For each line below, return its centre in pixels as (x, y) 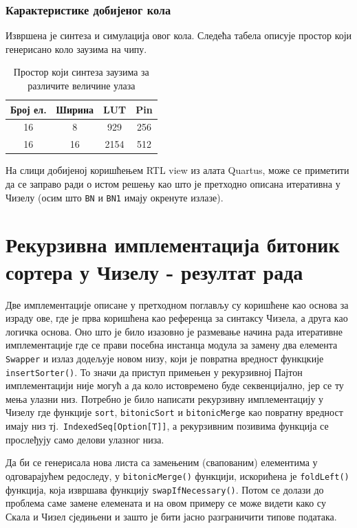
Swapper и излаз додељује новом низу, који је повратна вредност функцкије (165, 358)
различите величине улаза (82, 85)
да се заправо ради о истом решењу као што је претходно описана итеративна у (173, 183)
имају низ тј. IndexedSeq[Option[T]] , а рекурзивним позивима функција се (167, 426)
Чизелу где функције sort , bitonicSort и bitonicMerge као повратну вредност (174, 412)
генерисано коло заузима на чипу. (76, 48)
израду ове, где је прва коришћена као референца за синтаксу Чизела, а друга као (177, 318)
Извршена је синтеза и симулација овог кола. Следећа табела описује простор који (179, 35)
